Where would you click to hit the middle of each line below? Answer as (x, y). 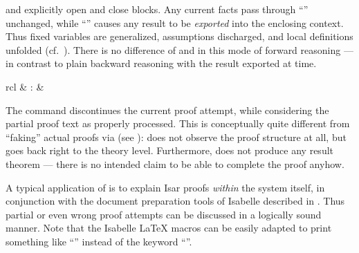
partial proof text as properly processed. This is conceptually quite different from (178, 123)
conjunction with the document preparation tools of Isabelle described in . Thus (175, 201)
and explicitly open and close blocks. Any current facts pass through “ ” (157, 9)
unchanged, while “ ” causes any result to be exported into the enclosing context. (175, 22)
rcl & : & (25, 86)
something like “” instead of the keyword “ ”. (99, 241)
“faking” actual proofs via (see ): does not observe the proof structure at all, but (176, 137)
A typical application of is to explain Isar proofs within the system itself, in (165, 187)
